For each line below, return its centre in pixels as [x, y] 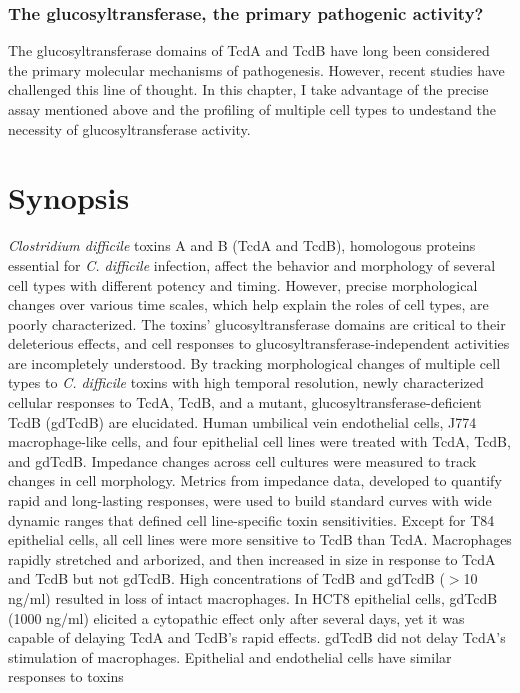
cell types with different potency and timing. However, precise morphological [243, 284]
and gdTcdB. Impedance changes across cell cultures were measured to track [242, 460]
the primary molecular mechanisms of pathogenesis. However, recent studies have [256, 69]
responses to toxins [66, 676]
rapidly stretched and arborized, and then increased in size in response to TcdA [252, 558]
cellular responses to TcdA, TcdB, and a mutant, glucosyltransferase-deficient [245, 402]
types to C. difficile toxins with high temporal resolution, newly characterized [246, 382]
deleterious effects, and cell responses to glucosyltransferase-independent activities [259, 343]
